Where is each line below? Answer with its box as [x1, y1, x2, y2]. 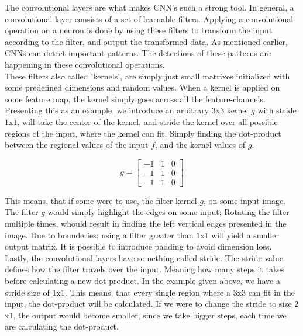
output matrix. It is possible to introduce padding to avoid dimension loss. [5, 240, 272, 252]
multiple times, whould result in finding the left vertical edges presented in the [5, 217, 287, 229]
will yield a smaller [211, 228, 279, 241]
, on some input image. [203, 194, 286, 206]
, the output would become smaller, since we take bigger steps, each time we [13, 309, 287, 321]
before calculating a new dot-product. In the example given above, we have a [5, 274, 281, 286]
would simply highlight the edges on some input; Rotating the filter [47, 206, 290, 218]
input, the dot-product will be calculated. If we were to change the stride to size [5, 297, 292, 310]
